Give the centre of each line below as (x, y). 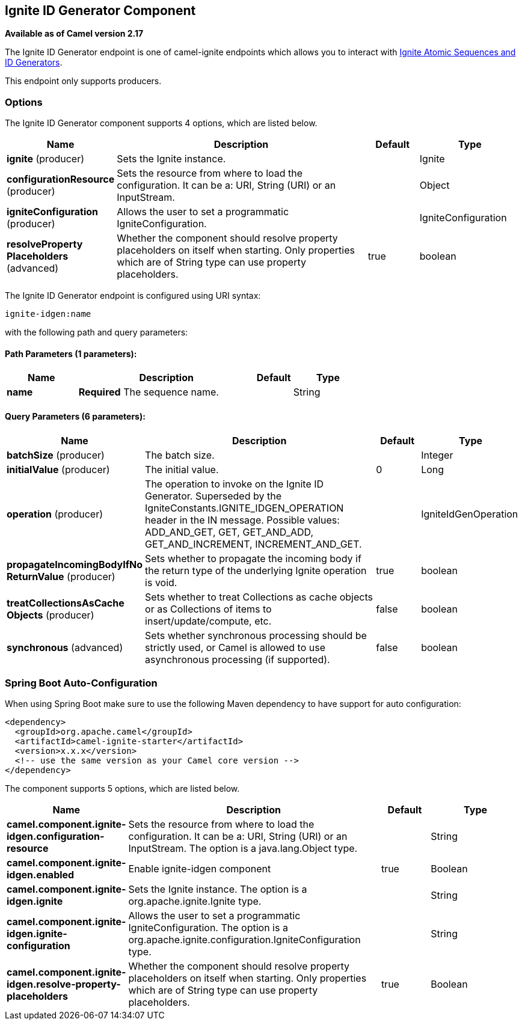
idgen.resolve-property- (64, 984)
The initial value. (182, 469)
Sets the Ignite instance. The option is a (218, 889)
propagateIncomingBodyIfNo (75, 564)
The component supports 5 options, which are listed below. (122, 789)
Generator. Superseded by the (213, 496)
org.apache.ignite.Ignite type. (195, 901)
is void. (161, 582)
